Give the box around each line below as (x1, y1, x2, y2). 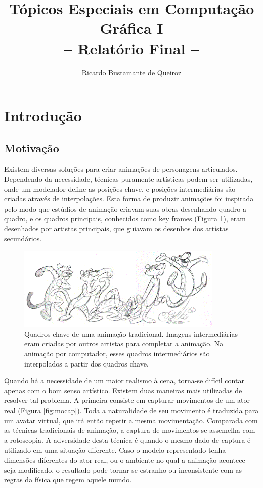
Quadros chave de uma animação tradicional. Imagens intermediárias (24, 328, 238, 339)
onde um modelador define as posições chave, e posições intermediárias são (4, 183, 236, 194)
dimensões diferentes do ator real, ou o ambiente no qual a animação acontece (4, 454, 245, 465)
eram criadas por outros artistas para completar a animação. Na (24, 338, 224, 349)
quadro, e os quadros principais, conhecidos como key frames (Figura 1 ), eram (4, 213, 246, 224)
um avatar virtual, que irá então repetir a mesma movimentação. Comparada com (4, 415, 258, 425)
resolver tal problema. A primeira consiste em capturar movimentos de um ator (4, 395, 250, 405)
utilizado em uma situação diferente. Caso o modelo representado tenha (4, 444, 226, 455)
